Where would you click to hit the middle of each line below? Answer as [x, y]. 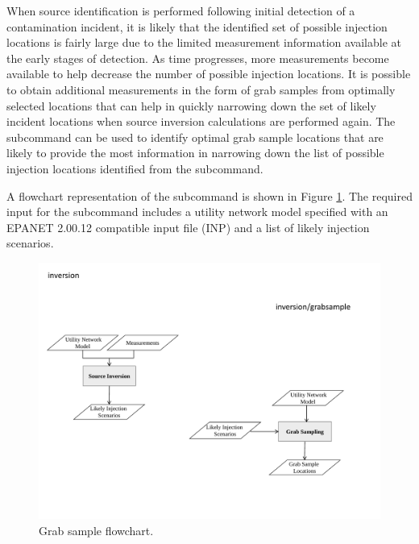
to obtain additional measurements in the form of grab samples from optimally [201, 89]
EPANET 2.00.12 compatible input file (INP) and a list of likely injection [188, 227]
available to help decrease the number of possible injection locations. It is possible [209, 74]
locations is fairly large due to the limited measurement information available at [204, 42]
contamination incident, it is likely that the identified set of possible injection [197, 26]
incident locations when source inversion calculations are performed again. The [201, 121]
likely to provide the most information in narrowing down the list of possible [195, 153]
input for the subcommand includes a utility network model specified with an [197, 212]
